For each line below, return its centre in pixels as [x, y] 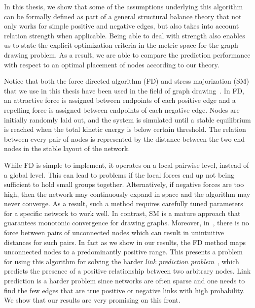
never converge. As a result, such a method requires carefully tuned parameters [124, 203]
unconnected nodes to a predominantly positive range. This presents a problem [123, 252]
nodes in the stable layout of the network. [67, 148]
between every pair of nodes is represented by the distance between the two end [125, 139]
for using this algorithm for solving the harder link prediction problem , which [122, 261]
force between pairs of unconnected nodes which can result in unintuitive [114, 232]
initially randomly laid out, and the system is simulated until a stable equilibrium [127, 119]
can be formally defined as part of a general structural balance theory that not [123, 16]
